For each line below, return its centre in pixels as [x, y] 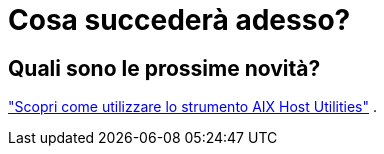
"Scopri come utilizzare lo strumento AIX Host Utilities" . [192, 107]
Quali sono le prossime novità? [164, 68]
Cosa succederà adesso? [179, 20]
